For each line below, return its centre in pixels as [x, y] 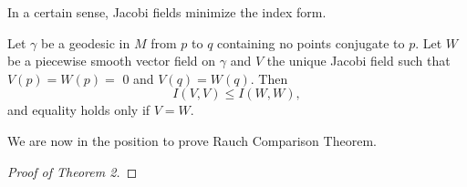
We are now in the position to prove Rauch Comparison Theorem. [192, 140]
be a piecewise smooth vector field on [112, 61]
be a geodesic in [86, 42]
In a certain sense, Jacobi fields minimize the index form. [167, 12]
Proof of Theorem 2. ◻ [73, 171]
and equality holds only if [79, 110]
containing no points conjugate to [311, 42]
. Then [269, 78]
